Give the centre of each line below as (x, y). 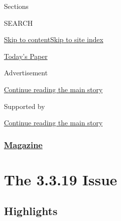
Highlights (31, 211)
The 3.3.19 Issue (61, 179)
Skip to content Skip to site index (54, 39)
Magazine (23, 144)
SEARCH (19, 23)
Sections (16, 6)
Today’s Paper (26, 56)
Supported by (24, 106)
